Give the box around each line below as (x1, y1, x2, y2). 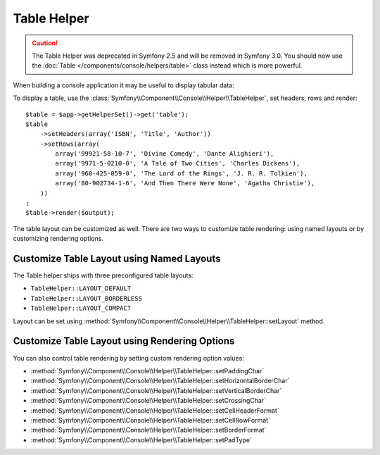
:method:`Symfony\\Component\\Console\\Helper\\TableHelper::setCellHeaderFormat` (30, 406, 279, 415)
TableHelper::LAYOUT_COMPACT (30, 304, 132, 313)
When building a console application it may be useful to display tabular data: (13, 81, 235, 89)
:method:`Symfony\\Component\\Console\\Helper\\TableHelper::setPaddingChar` (30, 366, 265, 375)
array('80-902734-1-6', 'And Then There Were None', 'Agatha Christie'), (55, 180, 315, 187)
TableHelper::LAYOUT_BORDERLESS (30, 294, 142, 302)
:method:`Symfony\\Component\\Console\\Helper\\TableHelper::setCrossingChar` (30, 397, 267, 405)
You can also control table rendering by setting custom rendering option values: (13, 354, 244, 362)
